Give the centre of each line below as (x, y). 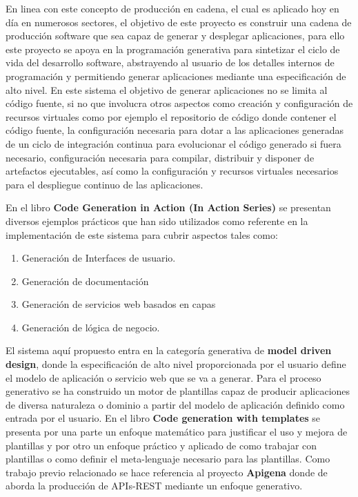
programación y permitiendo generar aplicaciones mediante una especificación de (176, 76)
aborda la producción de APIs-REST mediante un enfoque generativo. (154, 486)
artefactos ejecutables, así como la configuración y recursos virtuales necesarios (172, 171)
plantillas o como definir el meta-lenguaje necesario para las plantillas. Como (168, 459)
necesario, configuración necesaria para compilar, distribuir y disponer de (160, 157)
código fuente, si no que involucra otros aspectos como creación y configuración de (179, 103)
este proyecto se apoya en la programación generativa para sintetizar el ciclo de (173, 49)
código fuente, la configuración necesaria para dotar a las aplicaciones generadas (175, 130)
